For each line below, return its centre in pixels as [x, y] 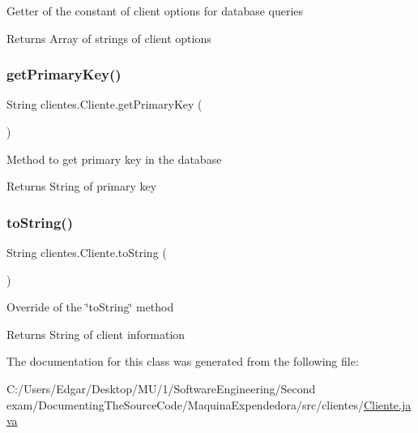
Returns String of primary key [82, 186]
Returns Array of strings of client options [109, 38]
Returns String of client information [96, 334]
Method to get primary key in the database [114, 159]
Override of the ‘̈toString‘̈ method [90, 307]
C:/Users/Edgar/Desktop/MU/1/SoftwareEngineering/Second [161, 388]
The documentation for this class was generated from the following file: [183, 361]
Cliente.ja [387, 404]
